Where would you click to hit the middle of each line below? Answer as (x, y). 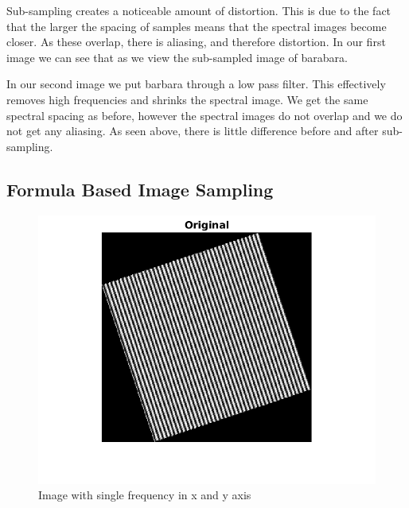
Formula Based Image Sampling (140, 189)
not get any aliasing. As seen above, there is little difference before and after (193, 131)
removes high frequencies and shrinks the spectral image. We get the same (187, 99)
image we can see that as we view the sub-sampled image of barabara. (177, 57)
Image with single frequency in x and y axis (145, 495)
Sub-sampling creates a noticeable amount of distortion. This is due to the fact (199, 10)
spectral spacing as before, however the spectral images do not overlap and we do (204, 115)
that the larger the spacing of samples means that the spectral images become (197, 26)
